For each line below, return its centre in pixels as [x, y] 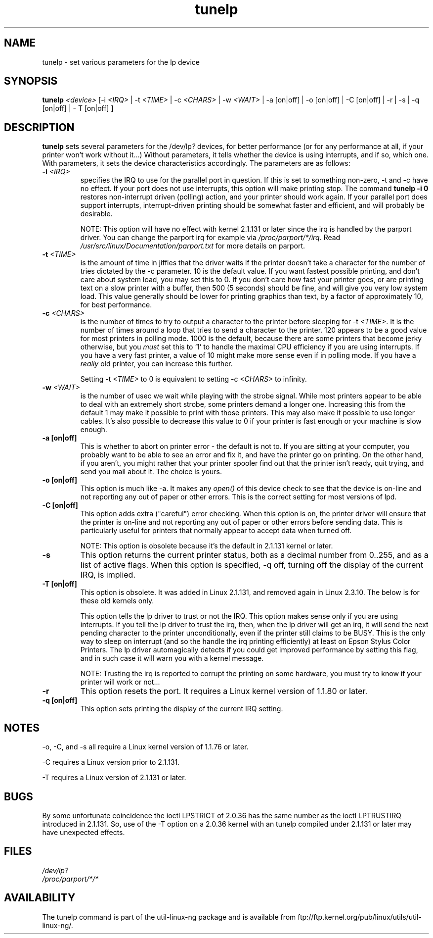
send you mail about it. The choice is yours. [151, 472]
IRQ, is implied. [108, 575]
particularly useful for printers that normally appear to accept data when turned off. [216, 531]
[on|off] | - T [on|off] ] [78, 108]
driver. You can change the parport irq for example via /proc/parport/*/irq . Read [210, 238]
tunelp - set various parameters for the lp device [121, 62]
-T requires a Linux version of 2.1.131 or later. [114, 778]
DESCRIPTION [39, 127]
